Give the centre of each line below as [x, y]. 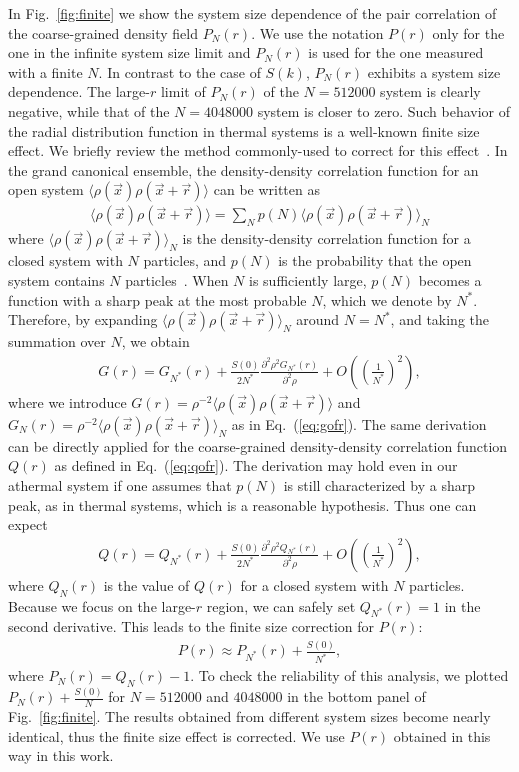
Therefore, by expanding [83, 319]
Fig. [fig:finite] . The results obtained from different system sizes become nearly [249, 716]
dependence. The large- [79, 91]
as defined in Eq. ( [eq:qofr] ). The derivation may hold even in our [256, 465]
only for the [468, 32]
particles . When [177, 279]
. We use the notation [317, 32]
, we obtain [155, 341]
